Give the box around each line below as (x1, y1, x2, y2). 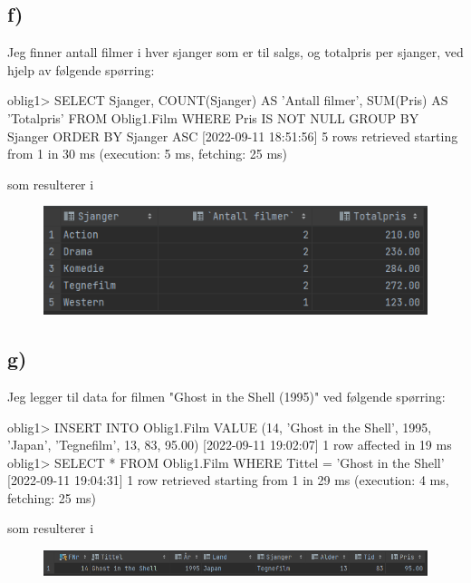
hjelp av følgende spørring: (7, 60, 155, 79)
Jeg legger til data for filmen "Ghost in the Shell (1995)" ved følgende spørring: (7, 386, 446, 405)
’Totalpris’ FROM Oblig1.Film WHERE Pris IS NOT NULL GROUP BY (7, 108, 419, 127)
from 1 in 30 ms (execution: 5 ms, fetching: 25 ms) (7, 144, 288, 163)
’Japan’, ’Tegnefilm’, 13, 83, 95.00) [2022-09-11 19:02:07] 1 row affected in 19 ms (7, 435, 452, 454)
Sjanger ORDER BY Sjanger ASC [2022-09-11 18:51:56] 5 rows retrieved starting (7, 126, 458, 145)
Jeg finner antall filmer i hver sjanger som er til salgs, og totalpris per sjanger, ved (7, 43, 464, 62)
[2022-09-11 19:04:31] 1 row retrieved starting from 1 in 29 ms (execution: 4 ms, (7, 471, 449, 490)
